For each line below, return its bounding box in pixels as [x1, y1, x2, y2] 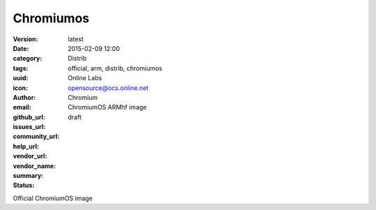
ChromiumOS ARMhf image [68, 103, 147, 112]
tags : [13, 63, 29, 73]
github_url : [13, 112, 45, 121]
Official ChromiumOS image [13, 194, 93, 202]
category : [13, 54, 42, 63]
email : [13, 103, 31, 112]
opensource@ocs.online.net [68, 84, 149, 92]
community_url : [13, 133, 60, 141]
